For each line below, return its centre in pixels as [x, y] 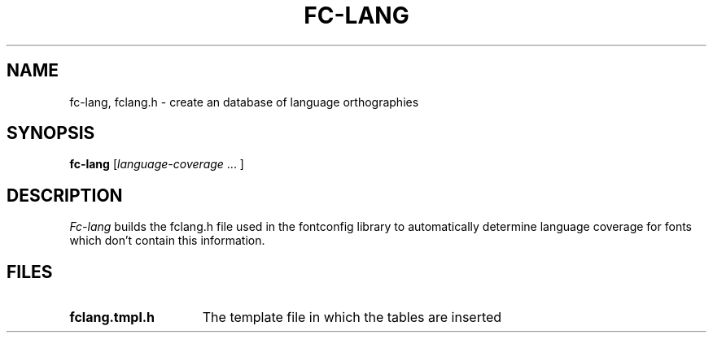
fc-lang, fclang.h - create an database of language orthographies [244, 102]
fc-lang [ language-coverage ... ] [157, 164]
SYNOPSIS [51, 133]
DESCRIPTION [65, 195]
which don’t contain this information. [167, 241]
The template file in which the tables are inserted [352, 317]
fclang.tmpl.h [112, 317]
